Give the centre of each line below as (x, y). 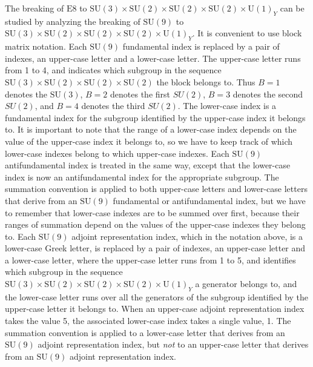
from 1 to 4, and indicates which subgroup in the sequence (113, 70)
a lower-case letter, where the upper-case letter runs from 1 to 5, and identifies (150, 260)
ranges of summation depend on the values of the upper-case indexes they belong (155, 224)
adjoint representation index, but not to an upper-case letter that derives (173, 344)
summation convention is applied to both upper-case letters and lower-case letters (156, 189)
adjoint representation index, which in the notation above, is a (187, 236)
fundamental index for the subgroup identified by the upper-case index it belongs (155, 117)
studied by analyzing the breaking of (73, 21)
